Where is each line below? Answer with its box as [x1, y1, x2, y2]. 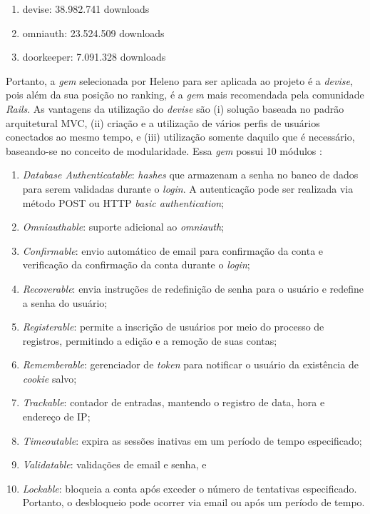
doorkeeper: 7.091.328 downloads [22, 49, 166, 64]
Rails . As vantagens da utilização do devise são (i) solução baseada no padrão [6, 101, 344, 116]
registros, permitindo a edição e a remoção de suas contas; [22, 333, 277, 348]
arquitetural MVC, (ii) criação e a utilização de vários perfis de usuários [6, 115, 320, 130]
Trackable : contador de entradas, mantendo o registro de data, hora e [22, 395, 325, 410]
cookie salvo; [22, 371, 77, 385]
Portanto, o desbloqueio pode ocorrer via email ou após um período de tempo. [22, 495, 365, 510]
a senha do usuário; [22, 295, 108, 310]
